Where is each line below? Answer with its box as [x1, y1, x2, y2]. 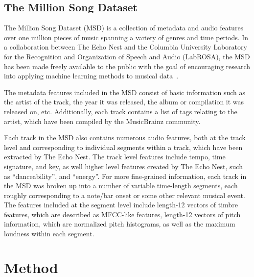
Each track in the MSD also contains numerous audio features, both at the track [4, 132, 246, 143]
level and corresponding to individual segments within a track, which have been [4, 142, 243, 152]
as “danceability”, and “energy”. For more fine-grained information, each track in [4, 171, 247, 181]
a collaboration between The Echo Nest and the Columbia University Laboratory [4, 42, 247, 52]
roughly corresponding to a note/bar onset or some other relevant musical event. [4, 190, 245, 200]
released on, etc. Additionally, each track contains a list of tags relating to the [4, 106, 237, 116]
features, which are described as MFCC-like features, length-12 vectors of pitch [4, 209, 241, 219]
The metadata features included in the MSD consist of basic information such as [4, 87, 246, 97]
